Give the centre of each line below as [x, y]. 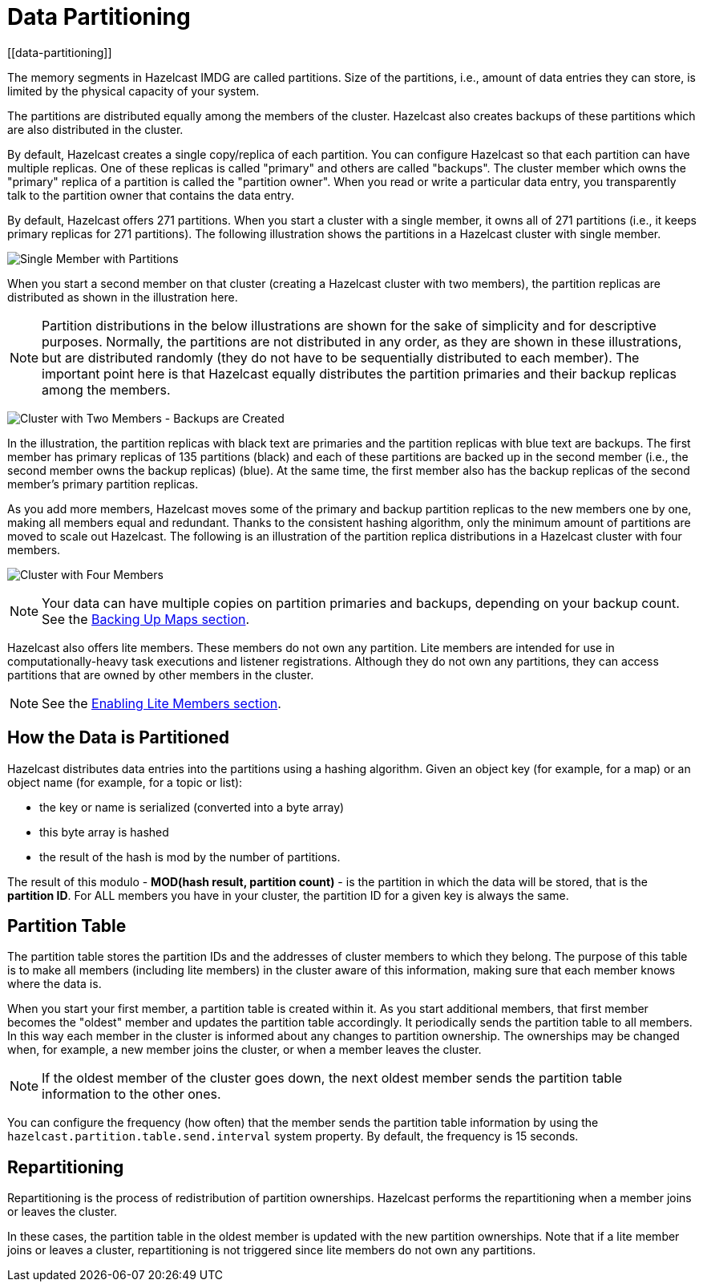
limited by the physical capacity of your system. [133, 91]
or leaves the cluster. [63, 1212]
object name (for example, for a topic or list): [125, 782]
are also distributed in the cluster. [95, 129]
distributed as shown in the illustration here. [123, 297]
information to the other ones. [131, 1094]
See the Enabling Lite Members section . [162, 703]
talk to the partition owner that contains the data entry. [151, 195]
